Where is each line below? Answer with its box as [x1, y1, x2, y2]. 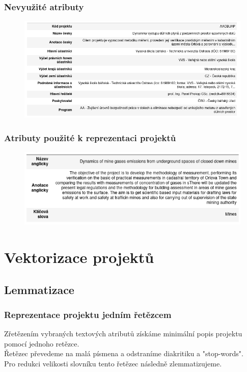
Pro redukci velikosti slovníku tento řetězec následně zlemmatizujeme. [4, 358, 222, 368]
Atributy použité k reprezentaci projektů [4, 131, 176, 144]
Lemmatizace [4, 281, 74, 297]
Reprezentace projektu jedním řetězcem [4, 308, 172, 321]
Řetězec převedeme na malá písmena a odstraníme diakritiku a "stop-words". [4, 348, 243, 359]
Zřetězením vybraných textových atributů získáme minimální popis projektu [4, 328, 242, 339]
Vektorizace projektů [4, 246, 154, 267]
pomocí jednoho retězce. [4, 338, 79, 349]
